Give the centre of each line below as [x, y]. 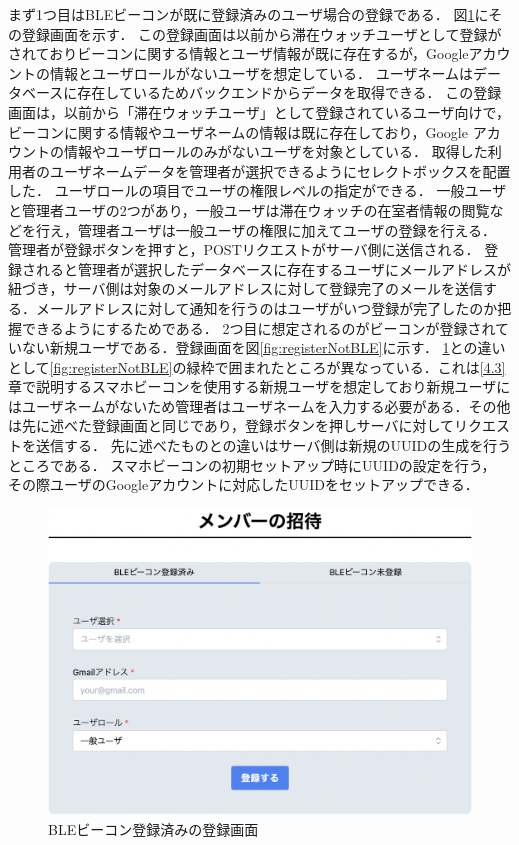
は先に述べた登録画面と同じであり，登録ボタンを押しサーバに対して [231, 425]
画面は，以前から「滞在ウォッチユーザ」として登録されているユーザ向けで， [259, 111]
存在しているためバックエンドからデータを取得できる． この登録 [289, 92]
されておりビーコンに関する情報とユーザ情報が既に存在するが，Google [238, 53]
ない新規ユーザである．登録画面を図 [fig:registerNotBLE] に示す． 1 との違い [263, 347]
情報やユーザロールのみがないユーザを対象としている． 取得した [275, 151]
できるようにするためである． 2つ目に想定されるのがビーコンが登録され [258, 327]
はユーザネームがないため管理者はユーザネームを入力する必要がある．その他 [259, 405]
